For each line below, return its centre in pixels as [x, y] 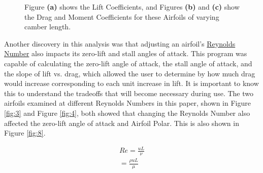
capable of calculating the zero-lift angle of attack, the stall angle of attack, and [128, 63]
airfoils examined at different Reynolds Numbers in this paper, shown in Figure [127, 103]
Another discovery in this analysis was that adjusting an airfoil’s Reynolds [120, 43]
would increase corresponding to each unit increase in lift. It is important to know [131, 83]
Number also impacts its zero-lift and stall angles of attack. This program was [126, 53]
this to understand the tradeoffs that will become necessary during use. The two [129, 93]
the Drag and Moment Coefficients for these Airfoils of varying [122, 16]
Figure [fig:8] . [25, 133]
